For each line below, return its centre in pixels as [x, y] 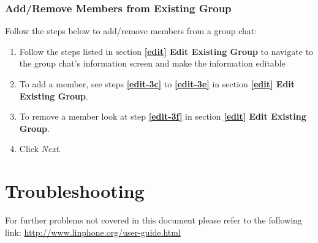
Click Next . [40, 149]
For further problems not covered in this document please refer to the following [153, 220]
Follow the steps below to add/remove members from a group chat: [131, 31]
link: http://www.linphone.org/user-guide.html [93, 232]
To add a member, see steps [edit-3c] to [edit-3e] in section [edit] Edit [157, 84]
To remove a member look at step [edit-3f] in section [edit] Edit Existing [163, 116]
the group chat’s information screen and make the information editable [152, 63]
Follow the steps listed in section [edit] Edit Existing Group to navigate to [166, 51]
